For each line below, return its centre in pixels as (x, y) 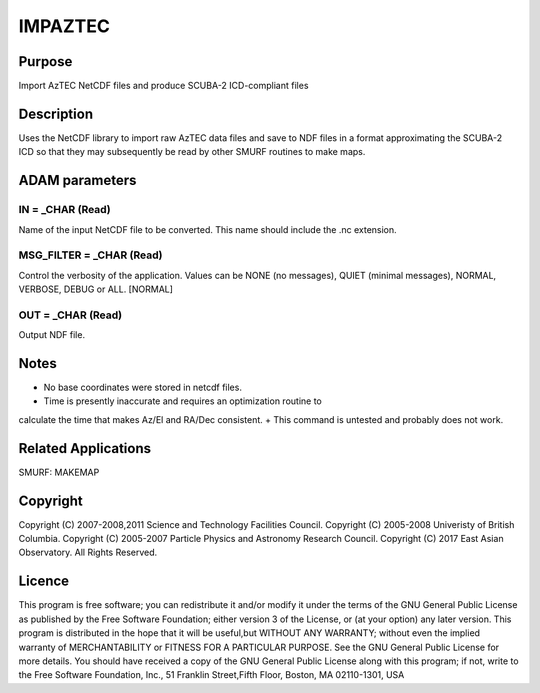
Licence (44, 581)
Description (56, 113)
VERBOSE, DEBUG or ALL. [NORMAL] (96, 289)
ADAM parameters (77, 180)
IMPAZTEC (64, 26)
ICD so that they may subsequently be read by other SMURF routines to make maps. (192, 152)
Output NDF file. (51, 335)
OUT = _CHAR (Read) (70, 315)
